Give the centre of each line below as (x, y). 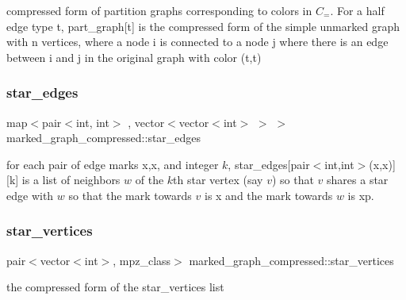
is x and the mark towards (268, 195)
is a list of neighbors (71, 180)
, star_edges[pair (269, 164)
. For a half (357, 10)
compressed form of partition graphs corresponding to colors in (159, 10)
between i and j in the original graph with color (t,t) (134, 57)
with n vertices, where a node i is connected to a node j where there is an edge (197, 42)
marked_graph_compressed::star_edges (104, 138)
